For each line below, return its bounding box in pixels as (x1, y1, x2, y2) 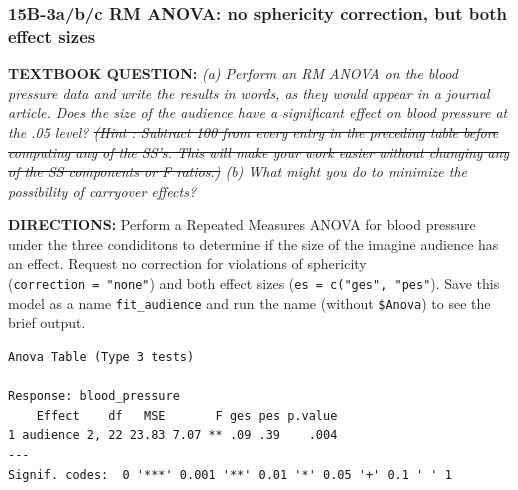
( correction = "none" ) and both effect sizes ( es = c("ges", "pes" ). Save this (8, 273, 500, 294)
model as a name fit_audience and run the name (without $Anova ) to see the (8, 292, 491, 313)
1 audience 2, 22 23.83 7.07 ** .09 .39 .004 (8, 428, 338, 443)
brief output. (8, 312, 86, 333)
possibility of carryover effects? (8, 180, 197, 201)
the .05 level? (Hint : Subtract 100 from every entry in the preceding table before (8, 121, 499, 142)
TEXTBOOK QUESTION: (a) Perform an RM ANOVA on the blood (8, 63, 458, 84)
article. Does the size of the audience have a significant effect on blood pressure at (8, 102, 508, 123)
